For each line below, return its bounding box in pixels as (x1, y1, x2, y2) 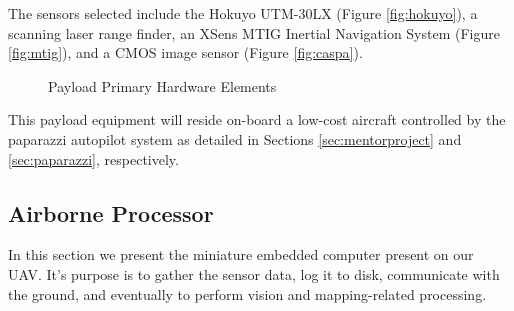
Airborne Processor (8, 197, 214, 228)
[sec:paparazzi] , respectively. (8, 148, 179, 169)
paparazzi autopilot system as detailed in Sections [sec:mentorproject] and (8, 128, 462, 149)
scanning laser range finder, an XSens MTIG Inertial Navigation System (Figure (8, 22, 500, 43)
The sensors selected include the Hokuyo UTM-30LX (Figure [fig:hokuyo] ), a (8, 3, 478, 23)
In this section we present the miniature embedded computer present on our (8, 244, 474, 265)
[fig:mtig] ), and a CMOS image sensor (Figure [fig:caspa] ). (8, 42, 363, 63)
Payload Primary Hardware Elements (48, 75, 277, 96)
